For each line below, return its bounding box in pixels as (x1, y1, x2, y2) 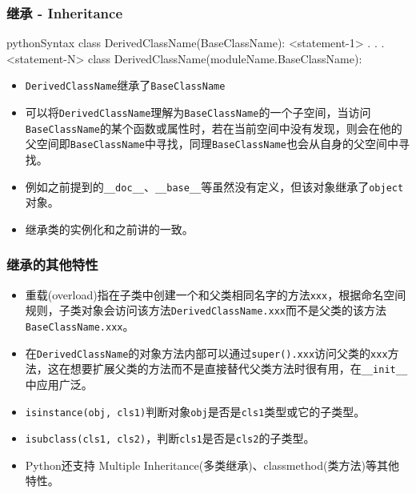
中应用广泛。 (25, 375, 93, 392)
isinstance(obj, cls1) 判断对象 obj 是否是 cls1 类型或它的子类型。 (25, 403, 366, 419)
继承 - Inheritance (6, 2, 123, 22)
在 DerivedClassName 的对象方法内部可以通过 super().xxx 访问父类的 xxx (25, 344, 388, 361)
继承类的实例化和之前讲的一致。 (25, 220, 194, 237)
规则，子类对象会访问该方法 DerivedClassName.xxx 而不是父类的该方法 (25, 302, 386, 319)
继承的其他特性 (6, 255, 98, 275)
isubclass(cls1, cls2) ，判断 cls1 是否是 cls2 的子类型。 (25, 430, 315, 447)
